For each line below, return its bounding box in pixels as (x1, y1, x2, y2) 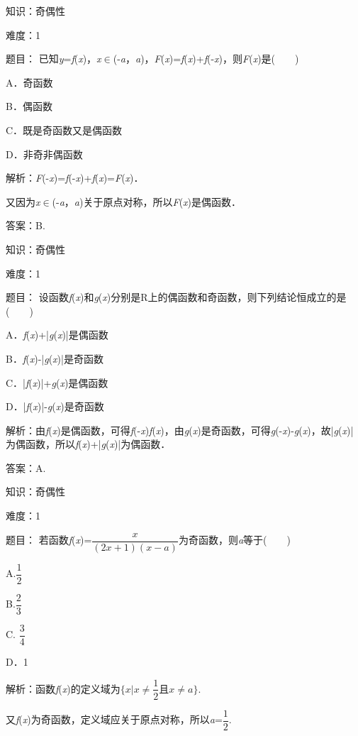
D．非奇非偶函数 (6, 146, 83, 161)
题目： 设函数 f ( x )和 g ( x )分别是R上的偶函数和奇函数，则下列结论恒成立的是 (6, 290, 347, 304)
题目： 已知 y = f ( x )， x (6, 51, 101, 66)
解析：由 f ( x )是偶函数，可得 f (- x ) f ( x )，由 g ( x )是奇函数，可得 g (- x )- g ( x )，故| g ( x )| (6, 422, 354, 437)
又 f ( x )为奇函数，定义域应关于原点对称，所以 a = (6, 712, 223, 727)
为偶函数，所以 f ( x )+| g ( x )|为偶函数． (6, 436, 171, 451)
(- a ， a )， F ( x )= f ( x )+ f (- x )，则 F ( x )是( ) (113, 51, 299, 66)
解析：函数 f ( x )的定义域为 (6, 681, 121, 696)
